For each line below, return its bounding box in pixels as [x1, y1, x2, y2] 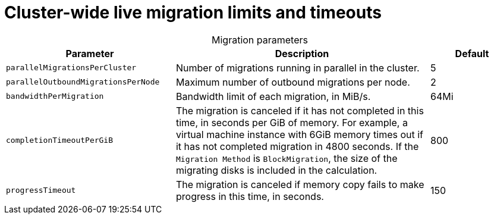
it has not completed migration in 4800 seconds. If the [175, 140, 419, 152]
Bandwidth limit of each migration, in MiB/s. [175, 90, 371, 102]
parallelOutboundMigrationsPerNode [6, 77, 160, 87]
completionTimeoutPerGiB [6, 136, 114, 145]
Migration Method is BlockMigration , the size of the [175, 152, 398, 164]
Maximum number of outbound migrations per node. [175, 76, 410, 88]
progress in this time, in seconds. [175, 190, 324, 202]
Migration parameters [212, 33, 308, 46]
